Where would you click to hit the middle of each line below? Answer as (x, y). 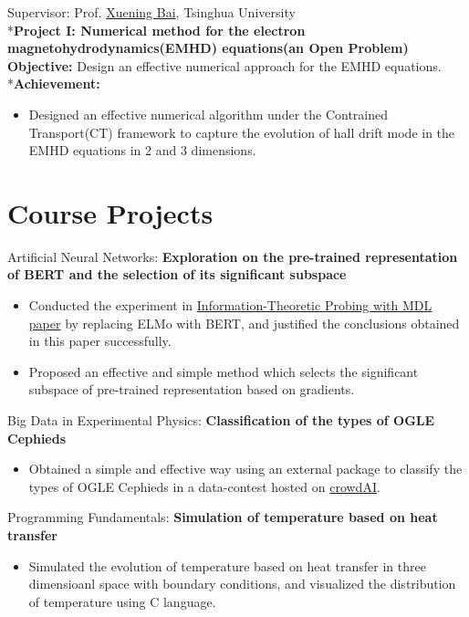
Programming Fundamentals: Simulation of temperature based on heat (223, 517)
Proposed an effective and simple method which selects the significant (224, 371)
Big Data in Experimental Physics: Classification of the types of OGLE (221, 420)
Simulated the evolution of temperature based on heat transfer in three (227, 565)
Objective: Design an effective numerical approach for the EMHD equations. (224, 65)
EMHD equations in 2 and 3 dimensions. (142, 150)
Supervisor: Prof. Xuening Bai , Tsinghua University (151, 12)
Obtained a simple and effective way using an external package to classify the (245, 469)
